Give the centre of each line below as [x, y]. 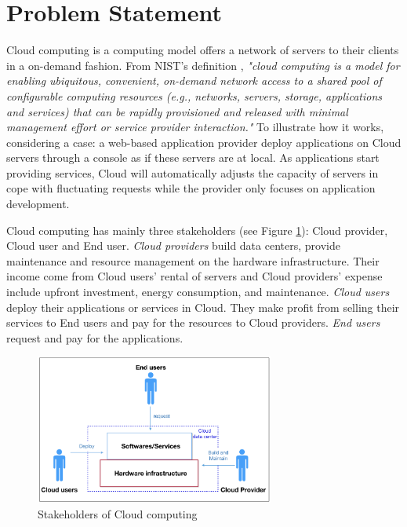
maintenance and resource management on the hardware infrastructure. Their [193, 260]
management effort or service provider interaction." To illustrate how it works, [195, 127]
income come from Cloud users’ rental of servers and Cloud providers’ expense [194, 276]
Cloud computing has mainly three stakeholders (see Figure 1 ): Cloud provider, [197, 230]
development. [38, 204]
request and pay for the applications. [95, 337]
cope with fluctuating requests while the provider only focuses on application [191, 188]
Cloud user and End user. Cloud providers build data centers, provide [173, 245]
